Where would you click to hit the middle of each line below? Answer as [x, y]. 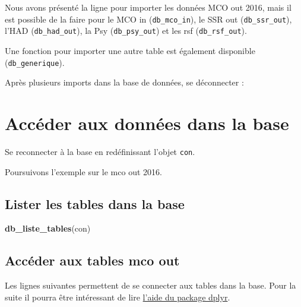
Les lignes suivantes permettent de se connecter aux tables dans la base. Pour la [150, 285]
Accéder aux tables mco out [92, 260]
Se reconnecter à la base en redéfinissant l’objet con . [100, 151]
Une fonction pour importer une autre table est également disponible [130, 50]
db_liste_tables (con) [48, 228]
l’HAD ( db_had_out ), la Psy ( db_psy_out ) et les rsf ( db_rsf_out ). [126, 31]
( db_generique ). [35, 62]
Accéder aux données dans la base [147, 123]
